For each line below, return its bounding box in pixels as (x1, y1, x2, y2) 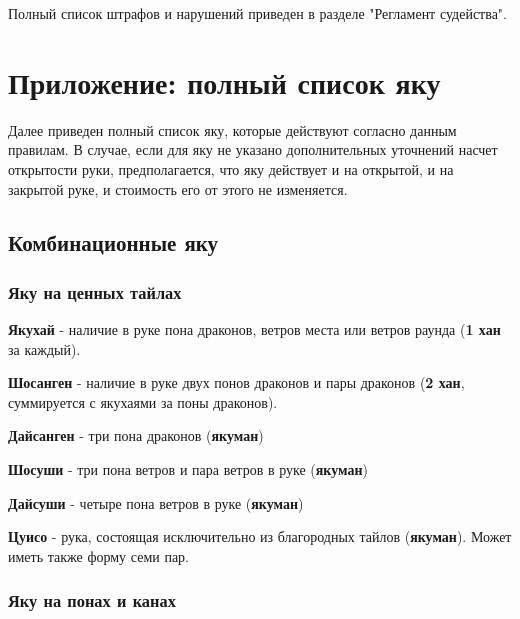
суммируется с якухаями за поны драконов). (8, 391, 278, 412)
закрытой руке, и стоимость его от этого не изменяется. (8, 178, 348, 199)
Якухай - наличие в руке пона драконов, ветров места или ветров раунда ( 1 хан (8, 319, 501, 340)
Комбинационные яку (8, 227, 219, 258)
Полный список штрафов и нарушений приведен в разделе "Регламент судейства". (8, 3, 507, 23)
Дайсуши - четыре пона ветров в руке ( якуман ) (8, 492, 304, 513)
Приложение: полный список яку (8, 61, 441, 102)
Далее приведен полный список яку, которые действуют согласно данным (8, 119, 457, 140)
